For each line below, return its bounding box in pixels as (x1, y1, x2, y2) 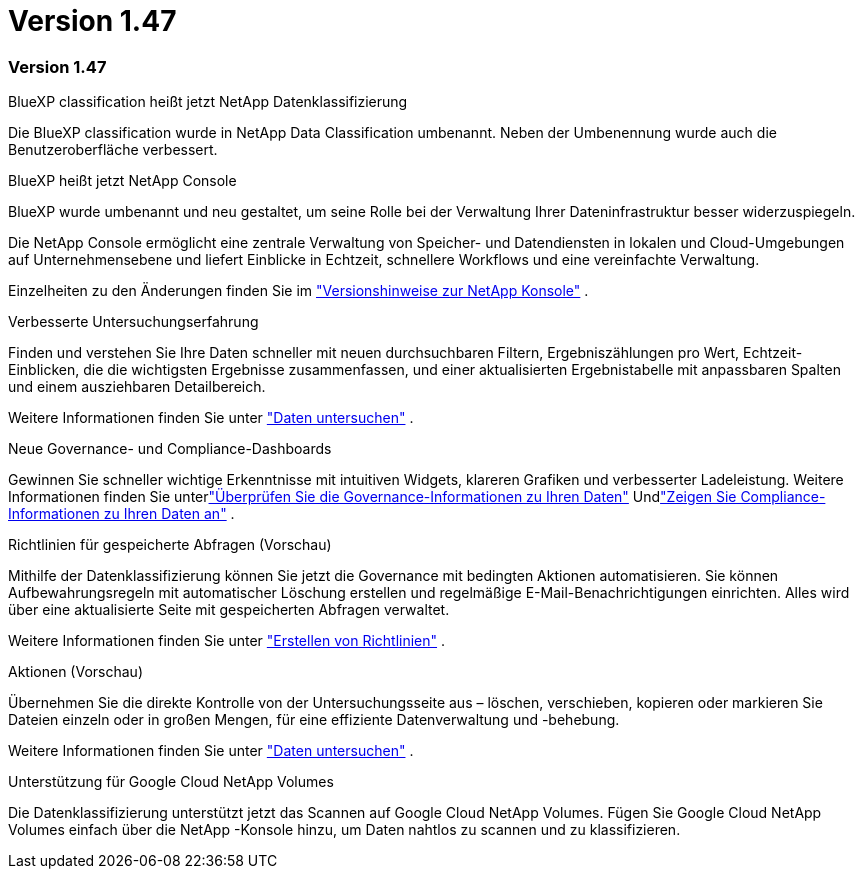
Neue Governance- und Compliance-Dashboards (8, 440, 332, 458)
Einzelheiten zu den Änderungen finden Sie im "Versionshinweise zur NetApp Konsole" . (8, 282, 589, 300)
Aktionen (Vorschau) (8, 663, 143, 681)
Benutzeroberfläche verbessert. (8, 141, 218, 159)
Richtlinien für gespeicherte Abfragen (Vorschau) (8, 536, 332, 554)
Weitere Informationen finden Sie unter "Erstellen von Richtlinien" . (8, 632, 446, 650)
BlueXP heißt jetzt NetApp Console (8, 172, 237, 190)
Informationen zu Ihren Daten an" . (8, 505, 235, 523)
